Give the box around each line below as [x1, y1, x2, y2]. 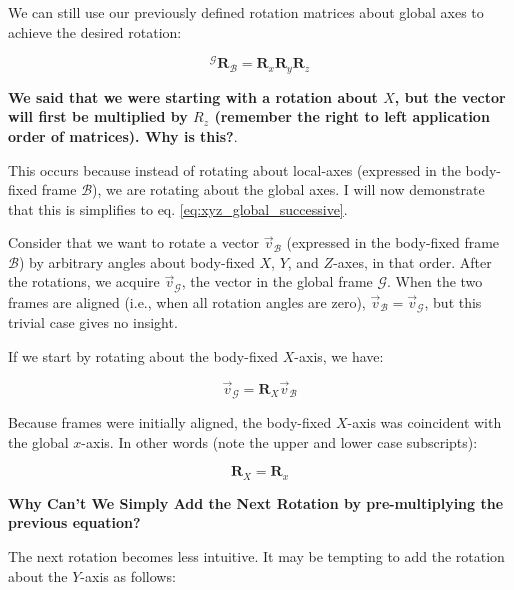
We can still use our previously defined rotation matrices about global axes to [8, 2, 484, 22]
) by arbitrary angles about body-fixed [18, 251, 255, 272]
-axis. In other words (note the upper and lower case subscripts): [81, 431, 478, 452]
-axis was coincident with [347, 412, 502, 433]
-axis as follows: [80, 565, 176, 586]
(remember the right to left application [214, 106, 490, 127]
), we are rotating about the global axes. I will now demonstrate [92, 179, 485, 200]
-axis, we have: [294, 345, 384, 366]
